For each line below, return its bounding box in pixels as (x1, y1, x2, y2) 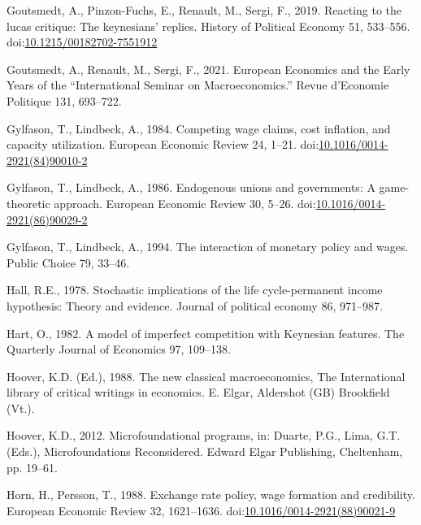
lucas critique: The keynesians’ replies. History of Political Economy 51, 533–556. (7, 17, 410, 34)
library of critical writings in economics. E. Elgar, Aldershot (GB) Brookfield (7, 384, 390, 401)
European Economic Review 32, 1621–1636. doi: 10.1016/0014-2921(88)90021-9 (7, 501, 396, 518)
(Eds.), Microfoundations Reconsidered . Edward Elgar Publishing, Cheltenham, (7, 443, 403, 460)
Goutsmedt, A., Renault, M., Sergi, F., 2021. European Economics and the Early (7, 60, 410, 77)
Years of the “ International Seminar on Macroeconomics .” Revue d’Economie (7, 76, 389, 93)
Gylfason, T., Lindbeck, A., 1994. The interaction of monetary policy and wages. (7, 238, 409, 255)
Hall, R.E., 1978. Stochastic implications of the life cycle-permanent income (7, 281, 383, 298)
